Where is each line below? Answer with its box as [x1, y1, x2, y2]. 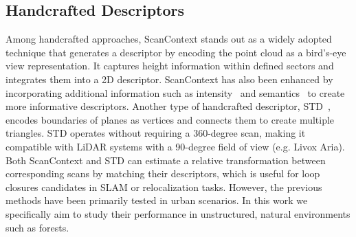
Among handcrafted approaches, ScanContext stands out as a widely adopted [5, 32, 332, 46]
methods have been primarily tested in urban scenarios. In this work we [5, 193, 308, 207]
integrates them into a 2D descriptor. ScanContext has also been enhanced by [5, 71, 333, 86]
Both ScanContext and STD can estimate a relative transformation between [5, 153, 326, 167]
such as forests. [5, 220, 69, 234]
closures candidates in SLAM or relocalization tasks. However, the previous [5, 179, 322, 194]
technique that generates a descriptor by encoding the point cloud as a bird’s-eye [5, 45, 346, 59]
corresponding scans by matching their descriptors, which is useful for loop [5, 166, 320, 181]
